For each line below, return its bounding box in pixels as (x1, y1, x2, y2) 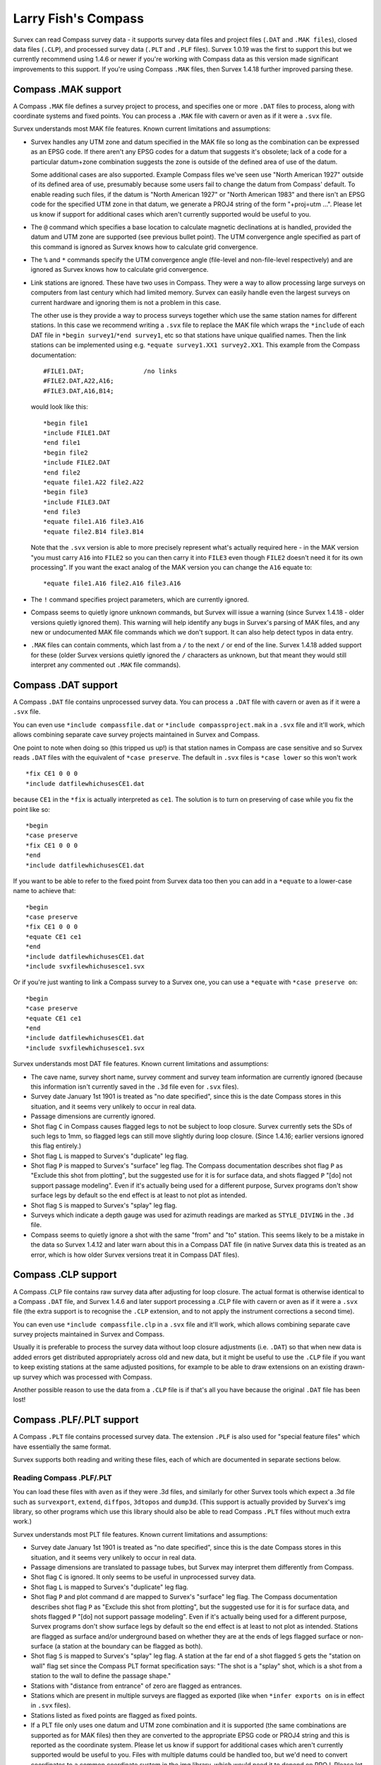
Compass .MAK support (13, 83, 121, 95)
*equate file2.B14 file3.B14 (43, 527, 144, 536)
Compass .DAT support (13, 678, 118, 691)
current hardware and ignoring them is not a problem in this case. (30, 298, 222, 306)
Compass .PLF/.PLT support (13, 1414, 139, 1426)
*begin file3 (43, 488, 88, 496)
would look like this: (30, 402, 88, 411)
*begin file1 (43, 419, 88, 427)
